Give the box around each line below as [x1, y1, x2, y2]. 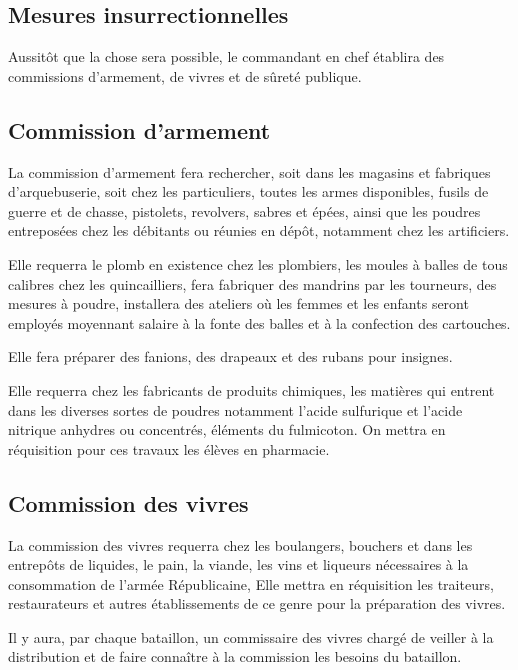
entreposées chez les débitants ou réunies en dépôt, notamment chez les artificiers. [8, 220, 510, 241]
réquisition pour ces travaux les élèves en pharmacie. [8, 438, 330, 459]
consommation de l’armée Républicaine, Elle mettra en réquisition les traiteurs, [8, 573, 494, 594]
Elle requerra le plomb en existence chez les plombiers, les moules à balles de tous [8, 253, 508, 274]
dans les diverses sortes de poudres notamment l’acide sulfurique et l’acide [8, 399, 463, 420]
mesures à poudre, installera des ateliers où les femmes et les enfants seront [8, 293, 469, 314]
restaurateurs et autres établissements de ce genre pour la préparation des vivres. [8, 593, 506, 614]
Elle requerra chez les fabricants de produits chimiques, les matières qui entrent [8, 379, 495, 400]
